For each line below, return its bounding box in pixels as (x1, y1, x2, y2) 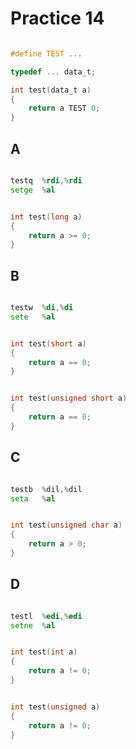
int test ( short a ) (10, 338, 87, 349)
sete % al (10, 312, 56, 322)
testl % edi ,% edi (10, 611, 83, 621)
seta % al (10, 493, 56, 504)
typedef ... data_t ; (10, 67, 97, 77)
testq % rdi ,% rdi (10, 176, 83, 186)
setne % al (10, 620, 56, 631)
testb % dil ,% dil (10, 484, 83, 494)
